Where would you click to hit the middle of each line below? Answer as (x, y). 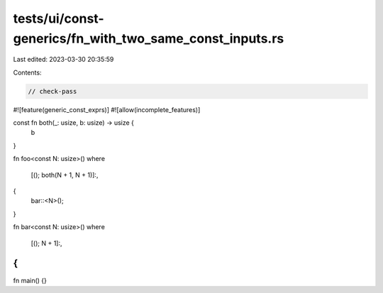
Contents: (27, 72)
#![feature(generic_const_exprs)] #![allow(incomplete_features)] (107, 109)
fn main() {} (30, 280)
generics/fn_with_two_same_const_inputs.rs (149, 38)
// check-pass (52, 91)
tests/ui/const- (59, 18)
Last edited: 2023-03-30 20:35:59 (63, 60)
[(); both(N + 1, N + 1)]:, (65, 175)
